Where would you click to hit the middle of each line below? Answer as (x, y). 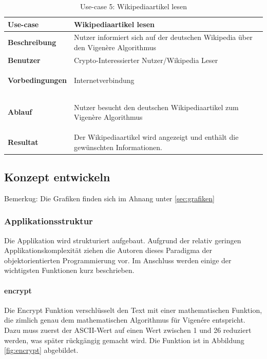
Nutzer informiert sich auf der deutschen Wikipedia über (163, 37)
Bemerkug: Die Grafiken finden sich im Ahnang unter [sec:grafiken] (109, 198)
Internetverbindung (104, 80)
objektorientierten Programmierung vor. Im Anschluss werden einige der (118, 260)
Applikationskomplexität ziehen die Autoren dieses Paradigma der (108, 250)
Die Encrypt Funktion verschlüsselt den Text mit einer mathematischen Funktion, (133, 310)
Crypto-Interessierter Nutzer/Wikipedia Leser (146, 60)
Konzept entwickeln (57, 177)
